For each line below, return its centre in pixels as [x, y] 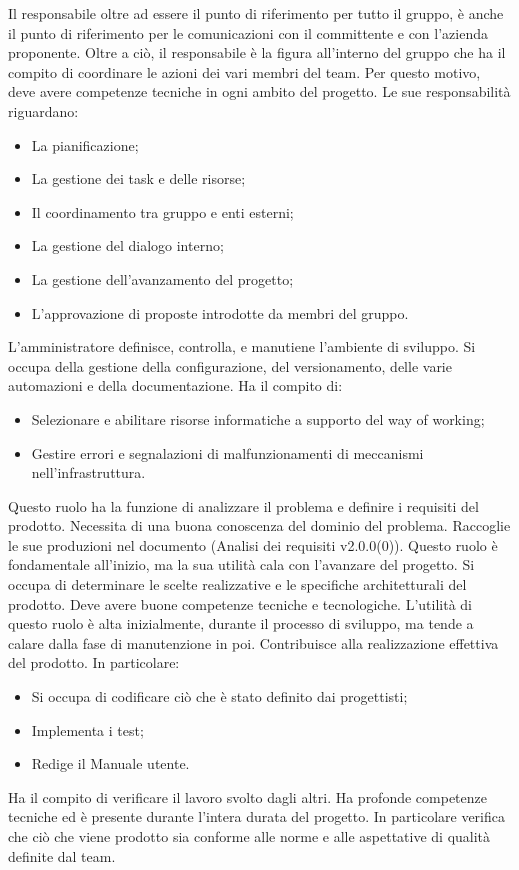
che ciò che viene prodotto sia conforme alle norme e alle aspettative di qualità [249, 836]
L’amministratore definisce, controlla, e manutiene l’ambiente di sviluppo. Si [242, 346]
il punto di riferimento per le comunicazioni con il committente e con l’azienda [248, 32]
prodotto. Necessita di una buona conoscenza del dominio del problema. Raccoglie [259, 525]
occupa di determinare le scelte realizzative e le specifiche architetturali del [237, 584]
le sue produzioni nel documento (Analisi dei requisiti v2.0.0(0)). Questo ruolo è [253, 544]
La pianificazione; [85, 144]
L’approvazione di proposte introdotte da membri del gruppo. [220, 312]
